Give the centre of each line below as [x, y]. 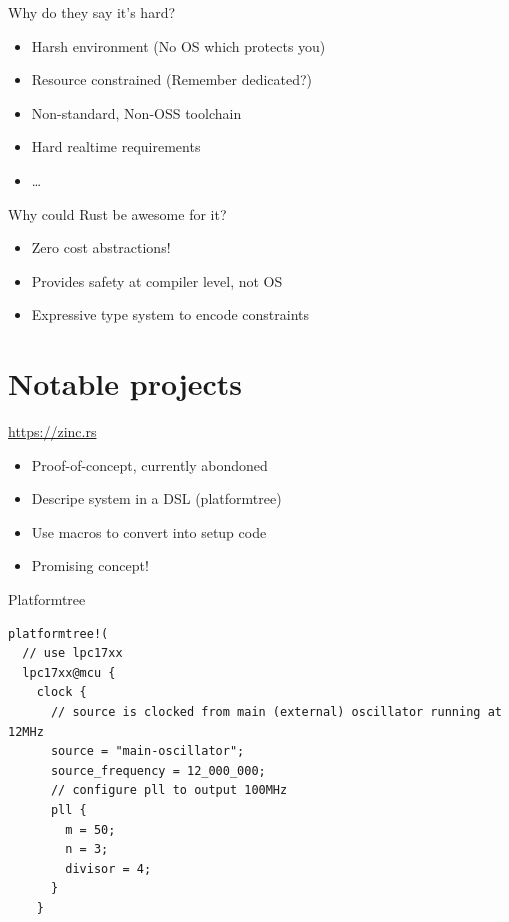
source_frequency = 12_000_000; [158, 770]
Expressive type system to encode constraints [170, 314]
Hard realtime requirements [116, 146]
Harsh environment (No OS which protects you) [178, 45]
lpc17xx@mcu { [69, 672]
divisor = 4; [108, 868]
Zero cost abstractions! [101, 247]
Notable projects [125, 383]
